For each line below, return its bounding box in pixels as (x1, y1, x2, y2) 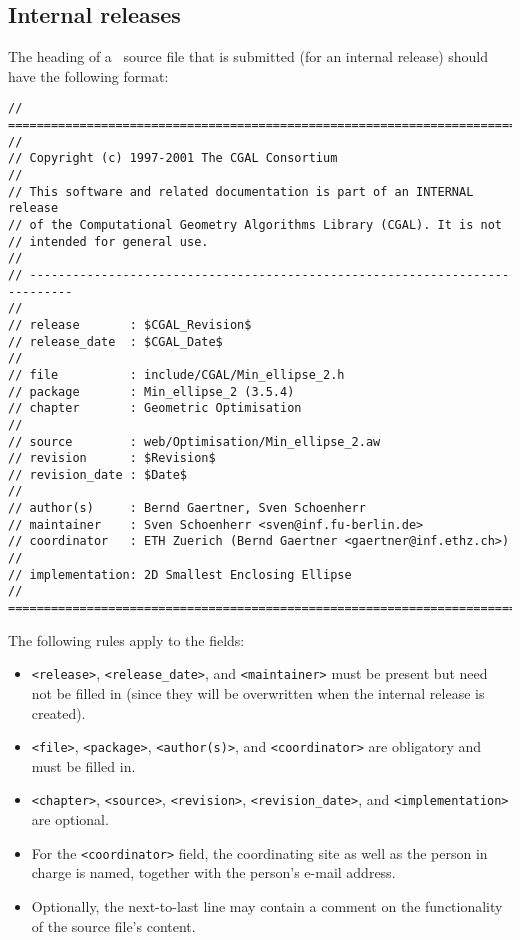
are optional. (31, 809, 109, 830)
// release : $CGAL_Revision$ (8, 317, 252, 332)
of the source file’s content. (31, 915, 196, 936)
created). (31, 702, 86, 723)
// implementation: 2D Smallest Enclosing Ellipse (8, 567, 352, 582)
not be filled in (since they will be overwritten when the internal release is (31, 682, 485, 703)
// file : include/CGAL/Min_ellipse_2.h (8, 367, 345, 382)
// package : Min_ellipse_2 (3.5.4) (8, 384, 295, 399)
